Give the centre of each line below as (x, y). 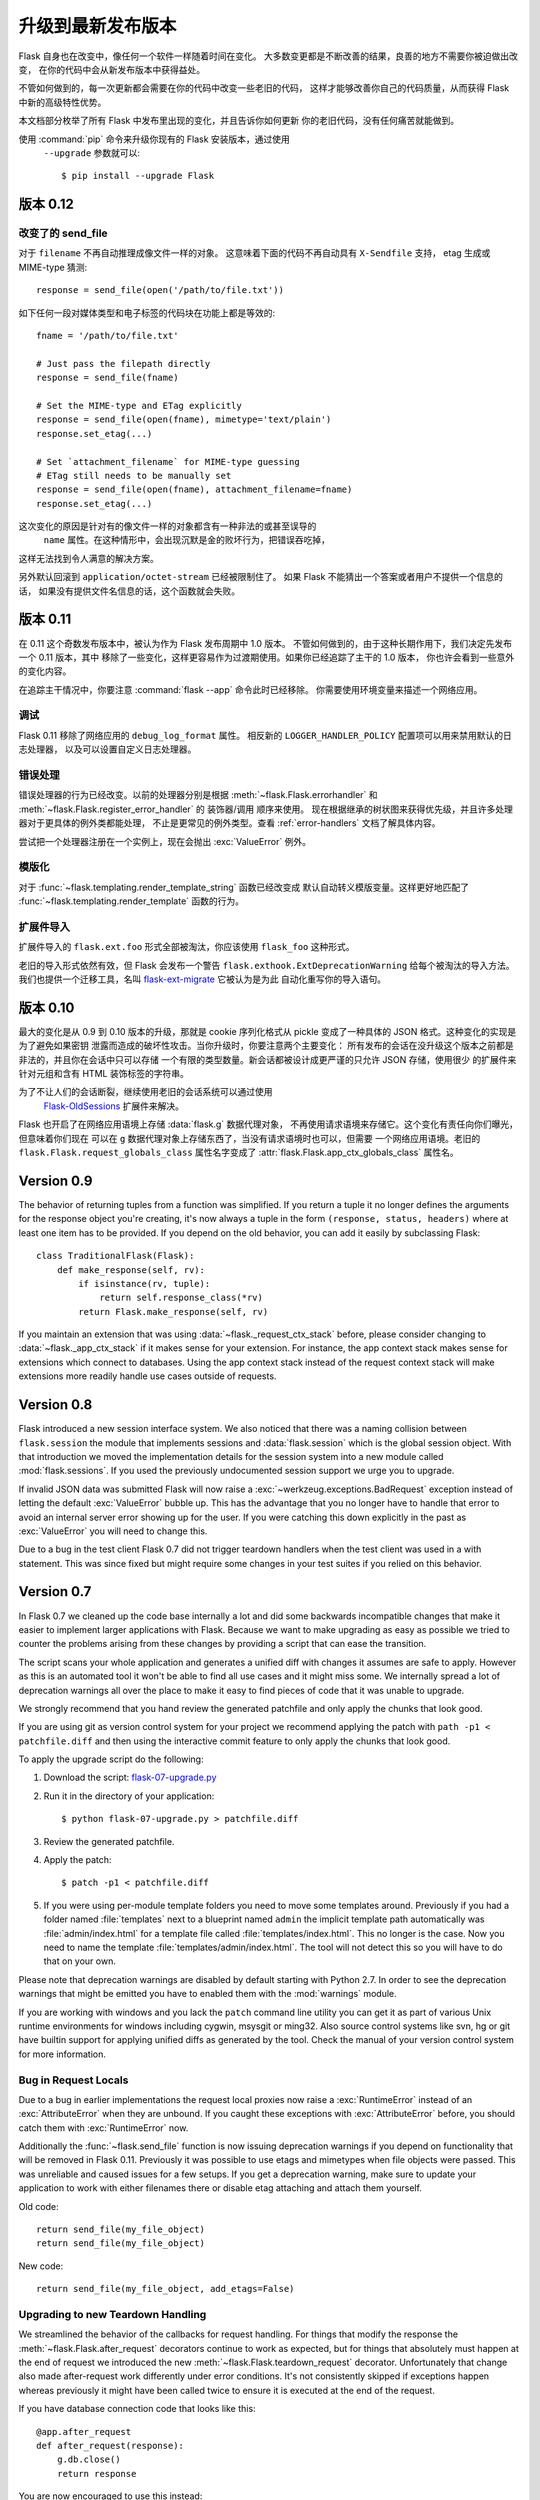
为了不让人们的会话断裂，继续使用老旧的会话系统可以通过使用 (145, 1092)
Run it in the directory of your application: (129, 1796)
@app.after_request (84, 2431)
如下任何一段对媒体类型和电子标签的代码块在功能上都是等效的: (147, 312)
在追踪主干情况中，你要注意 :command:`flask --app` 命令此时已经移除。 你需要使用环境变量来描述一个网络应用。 (250, 689)
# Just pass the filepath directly (123, 363)
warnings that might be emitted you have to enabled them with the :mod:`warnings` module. (207, 1994)
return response (96, 2473)
